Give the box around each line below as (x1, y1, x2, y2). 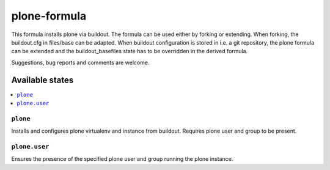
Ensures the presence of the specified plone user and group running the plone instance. (11, 155, 233, 163)
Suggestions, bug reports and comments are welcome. (11, 59, 150, 66)
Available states (11, 75, 74, 85)
